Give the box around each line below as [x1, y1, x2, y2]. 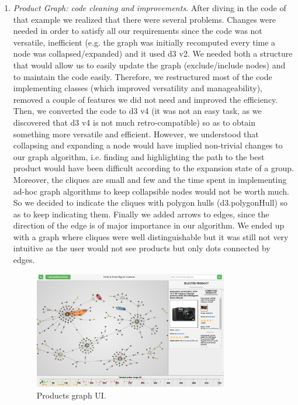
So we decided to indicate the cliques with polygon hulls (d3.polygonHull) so [13, 196, 288, 209]
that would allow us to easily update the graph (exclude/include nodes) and [13, 58, 286, 71]
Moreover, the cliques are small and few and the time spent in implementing [13, 173, 287, 185]
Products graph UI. [36, 389, 106, 401]
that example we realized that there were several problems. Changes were [13, 13, 276, 25]
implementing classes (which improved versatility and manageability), [13, 82, 263, 94]
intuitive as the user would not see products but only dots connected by [13, 242, 271, 254]
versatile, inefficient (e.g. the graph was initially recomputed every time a [13, 36, 276, 48]
